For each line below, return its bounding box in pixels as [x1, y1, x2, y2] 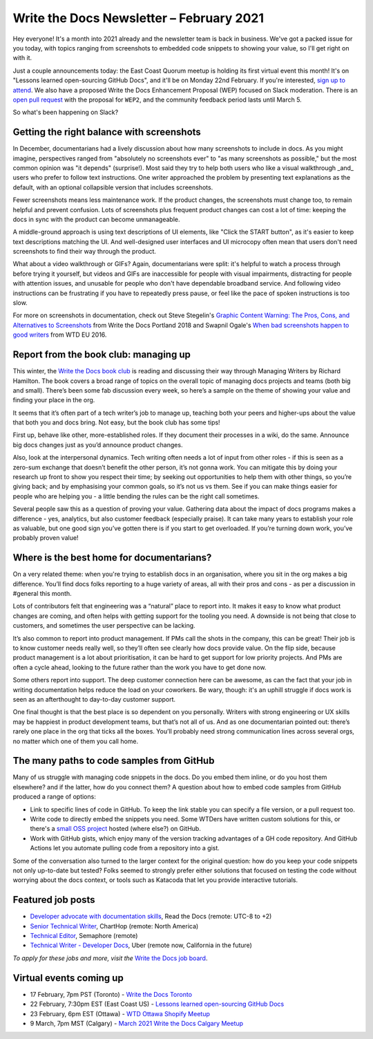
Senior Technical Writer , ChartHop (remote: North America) [30, 921, 199, 930]
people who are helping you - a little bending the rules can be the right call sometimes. [12, 492, 260, 500]
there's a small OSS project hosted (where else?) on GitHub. [30, 825, 202, 833]
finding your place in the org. [12, 396, 95, 404]
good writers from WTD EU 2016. [12, 330, 107, 339]
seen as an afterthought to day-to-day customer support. [12, 695, 176, 703]
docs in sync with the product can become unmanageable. [12, 215, 180, 223]
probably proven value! [12, 534, 79, 542]
